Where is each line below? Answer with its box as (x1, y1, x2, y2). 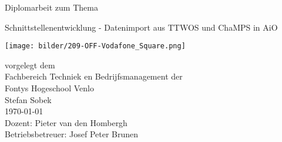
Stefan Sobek (5, 93, 52, 105)
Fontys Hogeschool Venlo (5, 82, 95, 94)
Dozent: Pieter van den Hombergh (5, 116, 127, 128)
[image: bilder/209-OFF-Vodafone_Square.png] (5, 42, 186, 51)
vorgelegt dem (5, 58, 55, 71)
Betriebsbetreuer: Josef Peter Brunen (5, 128, 139, 140)
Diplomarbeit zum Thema (5, 1, 98, 13)
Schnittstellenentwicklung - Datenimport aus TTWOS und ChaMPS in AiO (5, 21, 278, 33)
